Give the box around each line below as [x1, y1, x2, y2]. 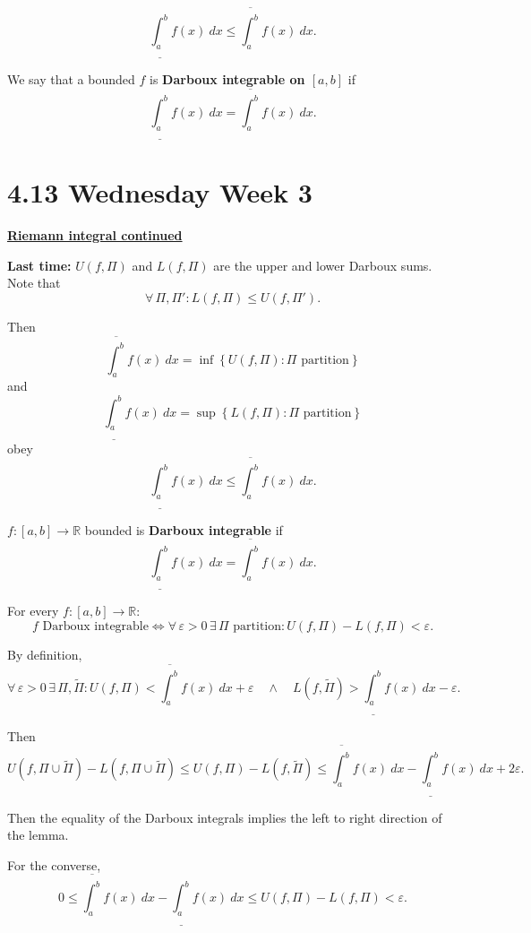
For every [7, 601, 59, 620]
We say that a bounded [7, 70, 135, 89]
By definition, [7, 644, 82, 663]
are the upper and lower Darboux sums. [213, 255, 433, 274]
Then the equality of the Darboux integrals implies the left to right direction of [7, 808, 442, 826]
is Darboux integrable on [150, 70, 305, 89]
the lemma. [7, 825, 69, 844]
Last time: [7, 255, 72, 274]
